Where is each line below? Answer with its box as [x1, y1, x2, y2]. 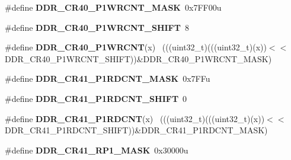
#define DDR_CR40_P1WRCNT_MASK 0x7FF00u [5, 1, 222, 13]
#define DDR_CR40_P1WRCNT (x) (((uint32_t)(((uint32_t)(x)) [5, 41, 267, 53]
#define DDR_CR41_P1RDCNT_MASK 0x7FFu [5, 72, 210, 85]
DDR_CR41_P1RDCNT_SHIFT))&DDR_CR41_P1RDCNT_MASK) [5, 124, 268, 136]
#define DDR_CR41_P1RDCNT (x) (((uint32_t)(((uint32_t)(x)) [5, 112, 265, 124]
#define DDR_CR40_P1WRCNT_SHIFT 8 [5, 21, 189, 33]
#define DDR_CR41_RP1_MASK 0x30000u [5, 143, 188, 156]
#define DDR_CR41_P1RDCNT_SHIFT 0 [5, 92, 187, 104]
